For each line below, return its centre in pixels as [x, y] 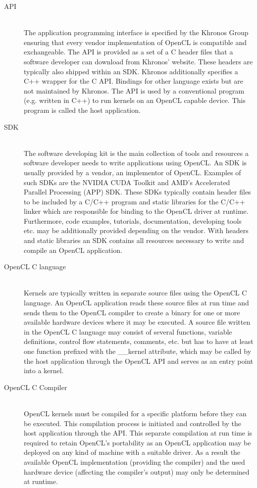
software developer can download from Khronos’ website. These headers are [138, 61]
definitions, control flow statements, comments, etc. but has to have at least [139, 341]
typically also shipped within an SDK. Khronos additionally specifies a [131, 71]
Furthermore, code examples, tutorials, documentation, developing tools [133, 220]
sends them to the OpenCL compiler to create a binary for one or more [132, 312]
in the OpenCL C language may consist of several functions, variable [128, 331]
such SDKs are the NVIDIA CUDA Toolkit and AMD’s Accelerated [127, 182]
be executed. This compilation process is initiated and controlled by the [133, 423]
